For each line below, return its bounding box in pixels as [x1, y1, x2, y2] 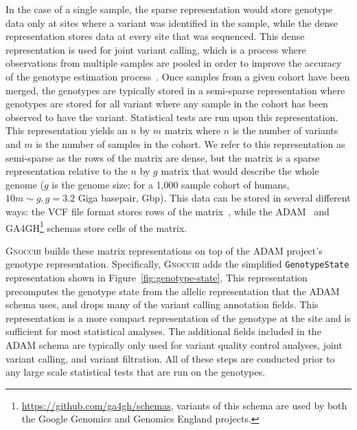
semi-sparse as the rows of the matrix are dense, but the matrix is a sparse [5, 150, 320, 164]
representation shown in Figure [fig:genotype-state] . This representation [5, 270, 308, 284]
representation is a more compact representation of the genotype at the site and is [5, 310, 351, 325]
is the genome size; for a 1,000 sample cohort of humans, [51, 177, 290, 191]
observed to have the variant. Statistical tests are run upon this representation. [5, 109, 338, 124]
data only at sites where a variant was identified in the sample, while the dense [5, 15, 338, 30]
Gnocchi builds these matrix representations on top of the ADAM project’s [5, 243, 323, 257]
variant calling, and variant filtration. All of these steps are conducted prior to [5, 351, 335, 365]
